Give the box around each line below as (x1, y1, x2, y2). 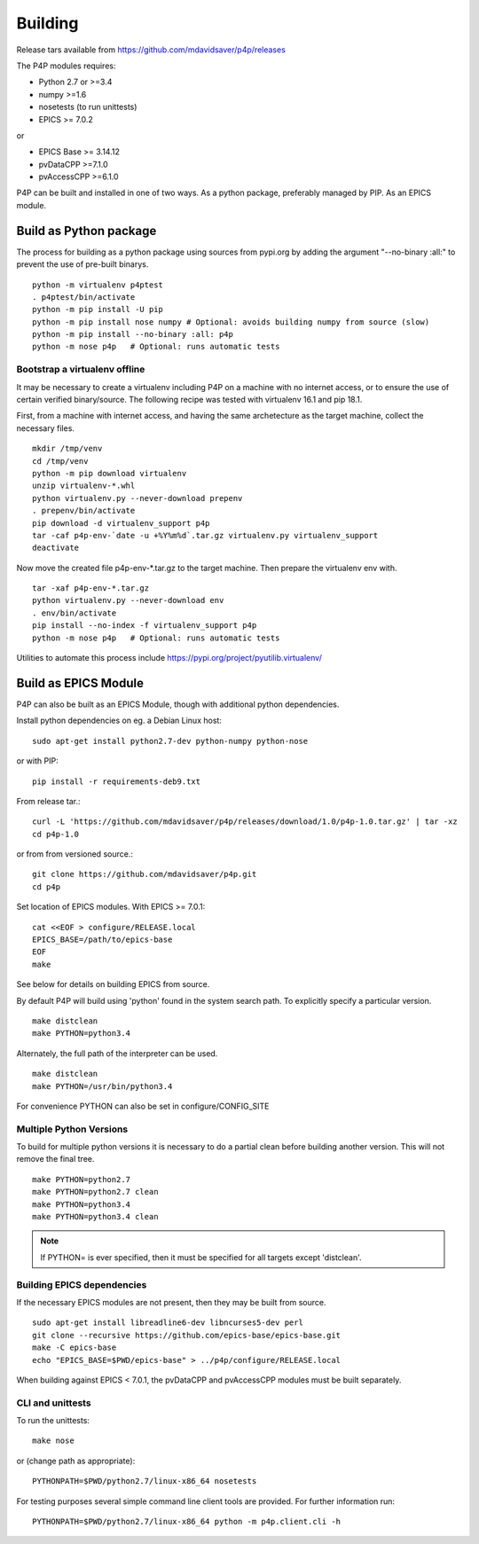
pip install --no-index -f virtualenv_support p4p (32, 621, 257, 631)
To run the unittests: (16, 1415, 90, 1426)
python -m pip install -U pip (32, 304, 164, 315)
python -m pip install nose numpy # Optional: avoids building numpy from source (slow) (32, 317, 430, 327)
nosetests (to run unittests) (38, 102, 137, 113)
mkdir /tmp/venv (32, 443, 103, 454)
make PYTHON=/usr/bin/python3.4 (32, 1081, 173, 1091)
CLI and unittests (16, 1397, 92, 1409)
